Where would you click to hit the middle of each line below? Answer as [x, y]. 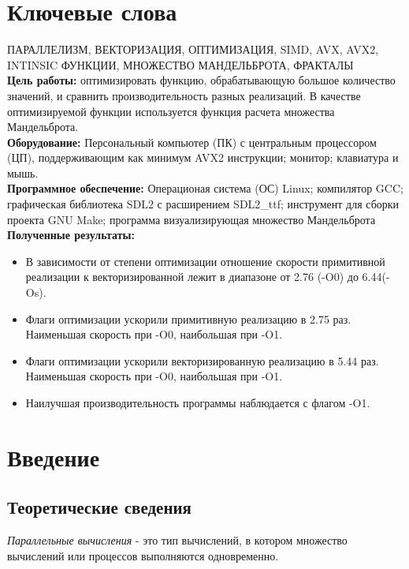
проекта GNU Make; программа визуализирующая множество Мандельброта [191, 219]
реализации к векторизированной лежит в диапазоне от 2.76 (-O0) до [192, 277]
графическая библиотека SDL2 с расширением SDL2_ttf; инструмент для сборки [203, 204]
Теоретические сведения [99, 507]
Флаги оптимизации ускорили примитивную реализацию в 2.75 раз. [188, 318]
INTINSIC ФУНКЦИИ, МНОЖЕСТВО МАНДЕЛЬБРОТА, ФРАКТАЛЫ [180, 64]
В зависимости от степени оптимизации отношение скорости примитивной [205, 261]
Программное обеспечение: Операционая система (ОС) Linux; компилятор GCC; [205, 188]
